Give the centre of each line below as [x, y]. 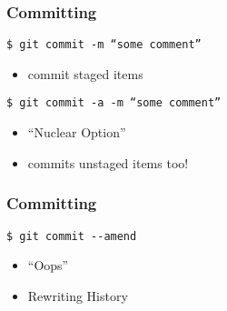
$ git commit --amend [72, 236]
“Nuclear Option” [77, 132]
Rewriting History [78, 295]
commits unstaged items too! [108, 162]
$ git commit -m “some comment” [104, 45]
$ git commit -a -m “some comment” [114, 103]
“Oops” [48, 265]
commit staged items [85, 73]
